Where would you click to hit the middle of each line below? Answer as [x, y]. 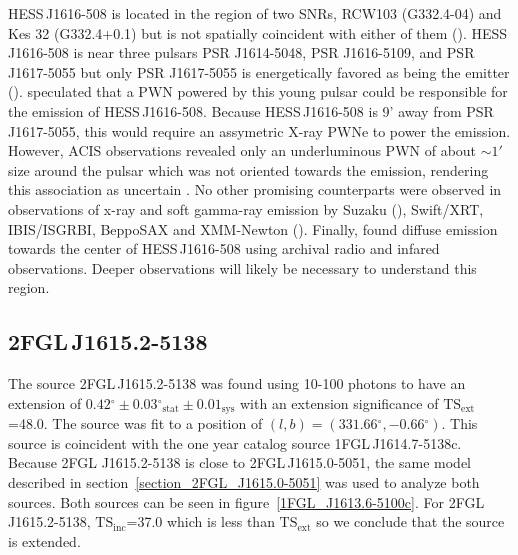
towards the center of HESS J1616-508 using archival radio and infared [224, 248]
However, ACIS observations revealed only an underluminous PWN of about [242, 150]
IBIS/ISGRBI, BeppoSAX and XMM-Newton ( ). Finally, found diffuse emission [253, 228]
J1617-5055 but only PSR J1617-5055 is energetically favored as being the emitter [259, 71]
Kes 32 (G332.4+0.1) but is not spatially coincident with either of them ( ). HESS [258, 32]
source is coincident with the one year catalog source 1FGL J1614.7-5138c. [235, 442]
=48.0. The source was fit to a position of [135, 423]
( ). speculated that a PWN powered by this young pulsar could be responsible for [258, 91]
